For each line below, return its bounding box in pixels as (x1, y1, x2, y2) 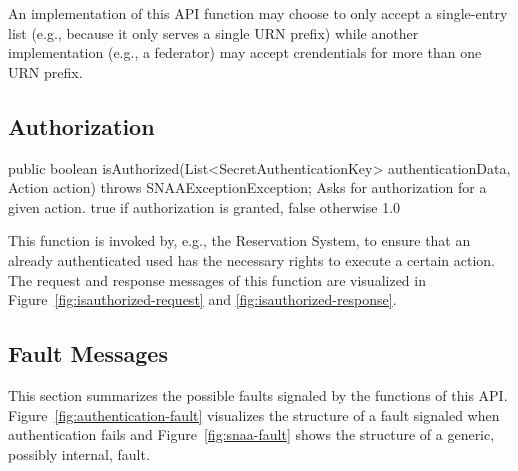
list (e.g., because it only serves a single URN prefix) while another (8, 22, 419, 43)
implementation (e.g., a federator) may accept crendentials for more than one (8, 42, 482, 63)
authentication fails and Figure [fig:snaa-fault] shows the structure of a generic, (8, 424, 495, 445)
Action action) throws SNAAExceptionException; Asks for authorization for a (8, 177, 487, 198)
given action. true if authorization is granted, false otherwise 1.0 (8, 196, 401, 217)
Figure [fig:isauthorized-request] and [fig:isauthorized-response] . (8, 289, 397, 310)
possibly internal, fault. (8, 443, 150, 464)
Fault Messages (8, 338, 168, 369)
